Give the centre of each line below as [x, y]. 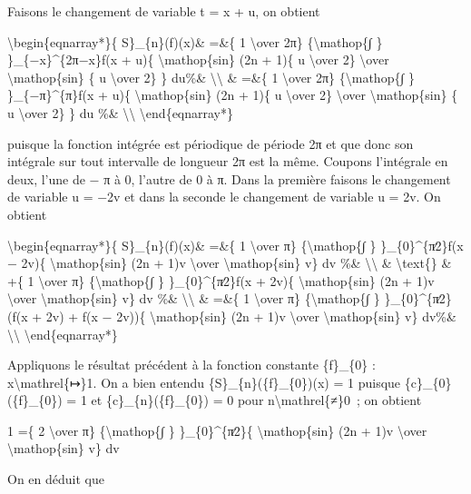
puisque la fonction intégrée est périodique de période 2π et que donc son [211, 143]
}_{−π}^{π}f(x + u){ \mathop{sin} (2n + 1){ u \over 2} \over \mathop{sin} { [233, 95]
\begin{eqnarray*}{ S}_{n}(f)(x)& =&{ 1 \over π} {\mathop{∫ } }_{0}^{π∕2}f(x [235, 245]
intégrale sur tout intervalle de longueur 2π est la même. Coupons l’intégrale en [228, 161]
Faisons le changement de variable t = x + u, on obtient [164, 11]
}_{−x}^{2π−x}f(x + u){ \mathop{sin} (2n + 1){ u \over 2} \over [198, 59]
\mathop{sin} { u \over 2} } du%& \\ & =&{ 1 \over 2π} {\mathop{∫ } [211, 77]
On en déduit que [56, 479]
